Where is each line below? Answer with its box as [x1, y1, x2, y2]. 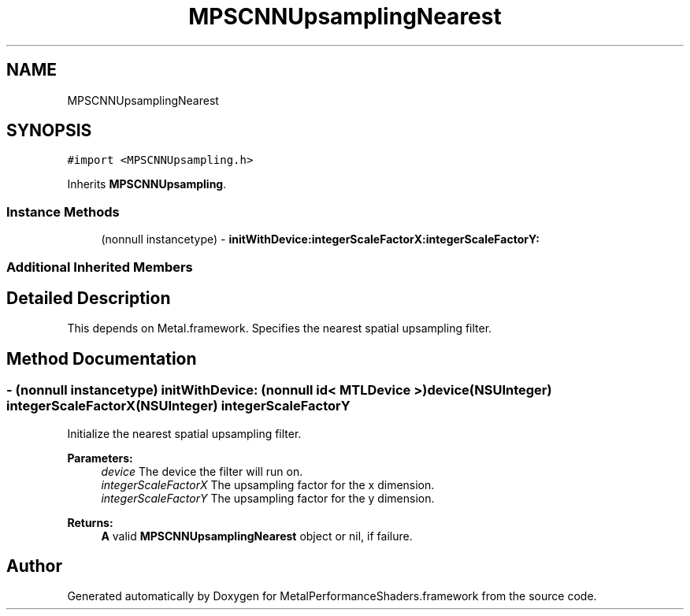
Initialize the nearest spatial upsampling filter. [67, 426, 302, 440]
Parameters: [67, 451, 133, 465]
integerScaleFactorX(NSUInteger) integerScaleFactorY [6, 398, 351, 414]
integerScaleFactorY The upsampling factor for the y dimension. [101, 491, 435, 505]
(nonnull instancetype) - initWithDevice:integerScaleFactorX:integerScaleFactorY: [101, 232, 540, 247]
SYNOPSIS [6, 121, 92, 141]
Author [6, 556, 62, 577]
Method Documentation [6, 348, 197, 369]
